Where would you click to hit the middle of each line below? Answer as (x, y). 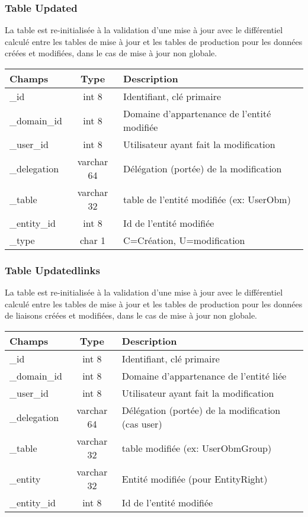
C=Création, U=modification (184, 240)
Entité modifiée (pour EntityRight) (195, 479)
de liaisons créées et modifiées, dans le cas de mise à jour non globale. (131, 315)
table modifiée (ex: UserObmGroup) (197, 448)
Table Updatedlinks (52, 270)
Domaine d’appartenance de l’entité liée (204, 376)
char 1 (93, 240)
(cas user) (142, 424)
